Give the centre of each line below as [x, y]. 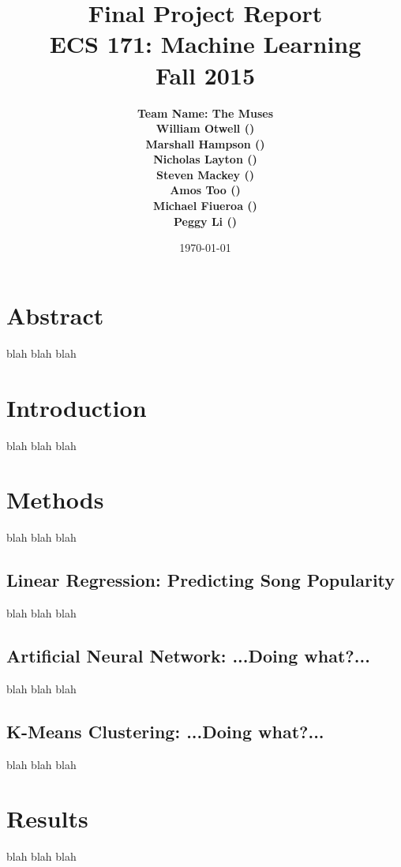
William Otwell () [205, 128]
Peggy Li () [205, 221]
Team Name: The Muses [205, 113]
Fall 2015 [205, 75]
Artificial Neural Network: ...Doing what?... [188, 655]
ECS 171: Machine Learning [205, 44]
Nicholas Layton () [205, 159]
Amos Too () [205, 190]
